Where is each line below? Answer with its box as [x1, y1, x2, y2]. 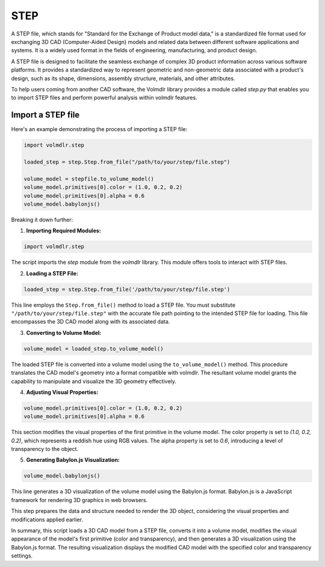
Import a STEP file [11, 110, 80, 120]
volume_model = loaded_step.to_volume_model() [23, 345, 164, 352]
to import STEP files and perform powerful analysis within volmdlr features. [11, 94, 198, 102]
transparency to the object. [11, 446, 78, 453]
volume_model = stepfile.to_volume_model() [23, 175, 155, 182]
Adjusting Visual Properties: [26, 388, 99, 396]
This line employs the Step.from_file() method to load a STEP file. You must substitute [11, 301, 236, 308]
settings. [11, 552, 33, 559]
